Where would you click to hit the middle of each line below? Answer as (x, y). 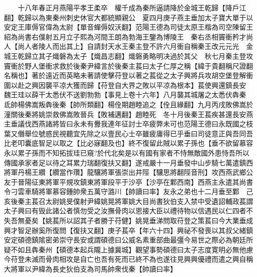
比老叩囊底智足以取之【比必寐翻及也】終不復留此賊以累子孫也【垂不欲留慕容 (128, 143)
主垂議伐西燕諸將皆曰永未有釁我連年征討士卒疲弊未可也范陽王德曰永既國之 (125, 124)
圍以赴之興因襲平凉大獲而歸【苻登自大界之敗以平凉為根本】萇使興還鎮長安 (125, 85)
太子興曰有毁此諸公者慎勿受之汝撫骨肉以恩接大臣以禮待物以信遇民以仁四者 (125, 211)
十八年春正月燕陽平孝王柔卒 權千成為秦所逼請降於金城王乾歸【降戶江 (132, 7)
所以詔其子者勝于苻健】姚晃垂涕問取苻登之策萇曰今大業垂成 (156, 220)
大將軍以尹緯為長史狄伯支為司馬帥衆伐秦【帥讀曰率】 (90, 269)
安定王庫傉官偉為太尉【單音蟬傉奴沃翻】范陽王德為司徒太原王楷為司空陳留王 (128, 27)
